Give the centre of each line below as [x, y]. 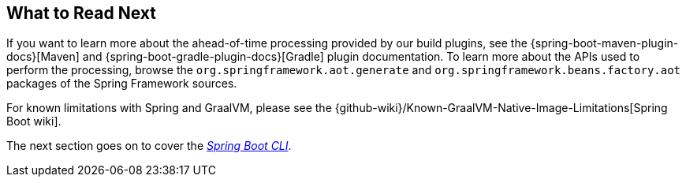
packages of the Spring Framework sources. [122, 84]
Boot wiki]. [34, 121]
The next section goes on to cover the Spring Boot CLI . [149, 146]
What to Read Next [81, 13]
